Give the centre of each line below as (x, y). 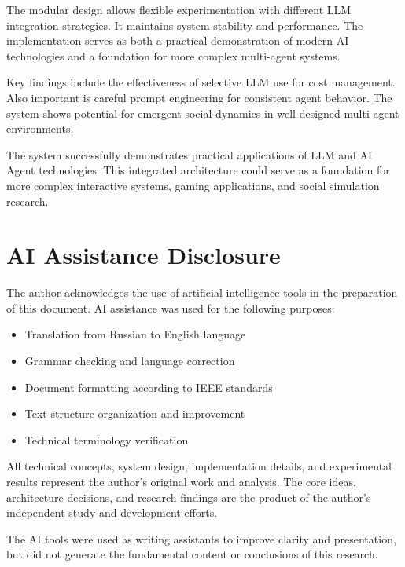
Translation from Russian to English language (135, 334)
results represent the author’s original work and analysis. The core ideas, (181, 481)
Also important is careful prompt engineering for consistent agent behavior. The (199, 97)
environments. (40, 128)
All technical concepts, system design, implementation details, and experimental (199, 466)
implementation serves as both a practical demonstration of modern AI (178, 40)
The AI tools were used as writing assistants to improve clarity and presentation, (201, 538)
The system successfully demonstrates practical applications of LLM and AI (189, 154)
